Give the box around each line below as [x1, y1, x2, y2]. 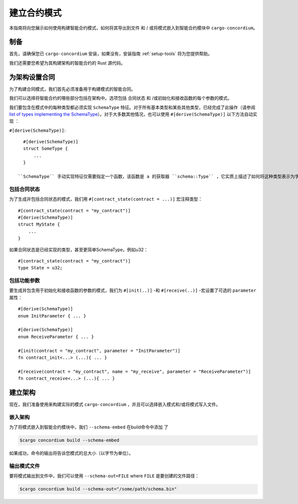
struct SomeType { [23, 146, 68, 152]
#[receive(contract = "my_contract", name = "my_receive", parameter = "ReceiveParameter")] [18, 368, 251, 374]
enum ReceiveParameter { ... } [18, 334, 94, 339]
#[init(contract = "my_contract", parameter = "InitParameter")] [18, 348, 181, 353]
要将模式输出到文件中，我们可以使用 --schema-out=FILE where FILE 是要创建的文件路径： [9, 473, 200, 479]
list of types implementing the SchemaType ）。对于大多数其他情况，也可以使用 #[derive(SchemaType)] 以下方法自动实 [9, 111, 258, 117]
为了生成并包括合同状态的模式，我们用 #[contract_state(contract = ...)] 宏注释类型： [9, 196, 203, 202]
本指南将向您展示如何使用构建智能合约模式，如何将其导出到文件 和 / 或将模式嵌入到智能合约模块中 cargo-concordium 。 [9, 25, 258, 31]
